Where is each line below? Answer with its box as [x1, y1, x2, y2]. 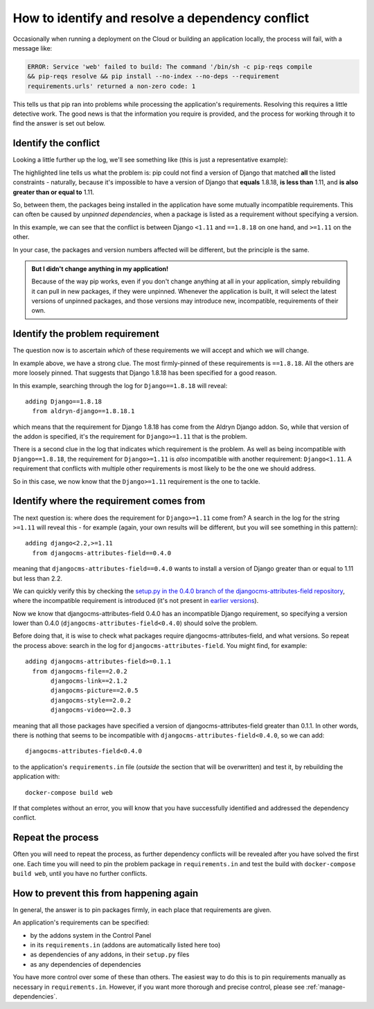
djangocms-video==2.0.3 [51, 706, 132, 714]
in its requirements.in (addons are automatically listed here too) [30, 941, 221, 949]
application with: [12, 773, 60, 781]
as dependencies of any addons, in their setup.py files [30, 950, 190, 959]
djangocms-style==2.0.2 [51, 696, 132, 704]
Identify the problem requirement [12, 328, 159, 340]
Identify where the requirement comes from [12, 495, 206, 507]
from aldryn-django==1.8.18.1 [32, 407, 135, 415]
